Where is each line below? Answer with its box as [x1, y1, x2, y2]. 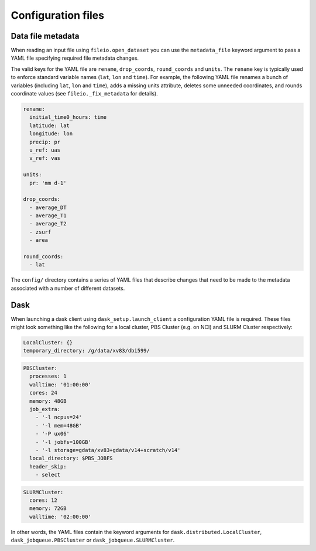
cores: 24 [29, 389, 58, 396]
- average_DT [29, 204, 67, 211]
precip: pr [29, 138, 61, 145]
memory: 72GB [29, 505, 67, 512]
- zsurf [29, 228, 51, 235]
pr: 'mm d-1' [29, 179, 67, 186]
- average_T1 [29, 213, 67, 219]
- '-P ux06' [35, 430, 70, 437]
